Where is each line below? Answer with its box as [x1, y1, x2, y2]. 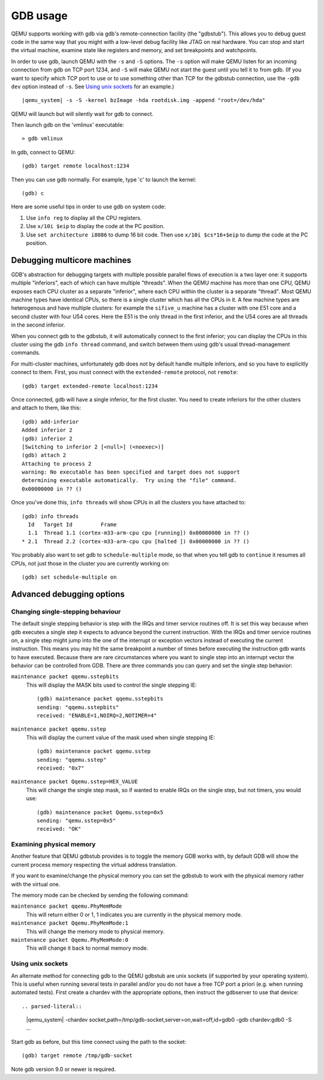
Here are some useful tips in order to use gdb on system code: [11, 203, 166, 210]
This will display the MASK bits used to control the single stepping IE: [26, 681, 197, 689]
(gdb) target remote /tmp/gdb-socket [22, 1052, 133, 1059]
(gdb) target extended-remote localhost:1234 [22, 382, 158, 390]
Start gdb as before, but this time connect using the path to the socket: [11, 1038, 187, 1045]
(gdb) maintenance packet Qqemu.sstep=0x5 [37, 809, 164, 816]
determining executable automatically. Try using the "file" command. [22, 477, 237, 484]
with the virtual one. [11, 880, 61, 888]
